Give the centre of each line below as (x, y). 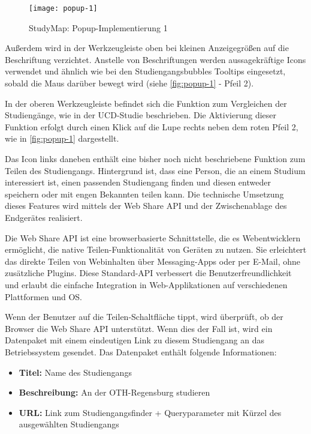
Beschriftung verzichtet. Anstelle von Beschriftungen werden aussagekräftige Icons (155, 59)
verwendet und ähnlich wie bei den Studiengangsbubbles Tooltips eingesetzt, (145, 71)
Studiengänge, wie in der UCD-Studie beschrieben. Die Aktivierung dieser (141, 115)
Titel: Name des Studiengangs (75, 372)
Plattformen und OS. (43, 296)
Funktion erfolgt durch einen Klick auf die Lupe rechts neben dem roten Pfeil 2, (152, 126)
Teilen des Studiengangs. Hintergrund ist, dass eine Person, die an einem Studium (155, 170)
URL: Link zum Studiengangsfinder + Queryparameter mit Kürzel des (150, 412)
